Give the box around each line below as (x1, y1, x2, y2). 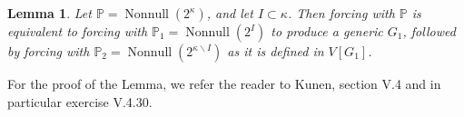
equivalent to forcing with (7, 22, 148, 40)
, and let (206, 4, 253, 22)
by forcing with (7, 42, 90, 60)
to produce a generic (271, 22, 383, 40)
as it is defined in (227, 42, 324, 60)
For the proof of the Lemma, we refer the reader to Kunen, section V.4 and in (7, 74, 441, 93)
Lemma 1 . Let (7, 4, 92, 22)
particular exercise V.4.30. (7, 92, 153, 111)
